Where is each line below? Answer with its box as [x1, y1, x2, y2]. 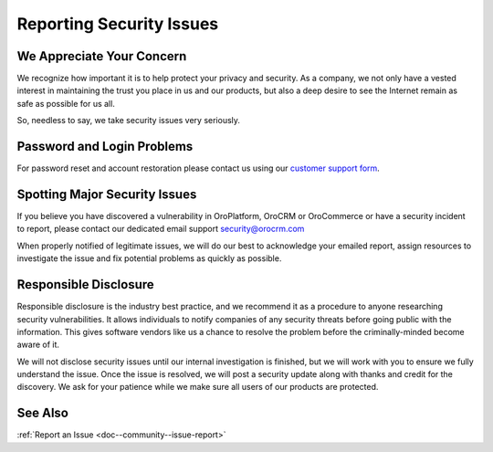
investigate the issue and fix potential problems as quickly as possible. [16, 253, 282, 264]
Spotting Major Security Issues [16, 186, 197, 202]
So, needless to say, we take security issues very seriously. [16, 115, 241, 126]
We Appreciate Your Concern [16, 48, 187, 64]
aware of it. [16, 339, 59, 351]
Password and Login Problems [16, 139, 194, 154]
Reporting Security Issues [16, 14, 219, 34]
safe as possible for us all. [16, 98, 116, 109]
